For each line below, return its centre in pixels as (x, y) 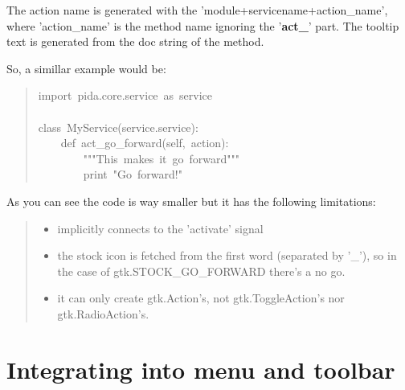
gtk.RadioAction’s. (103, 313)
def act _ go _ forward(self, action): (145, 143)
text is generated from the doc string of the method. (135, 41)
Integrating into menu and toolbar (201, 369)
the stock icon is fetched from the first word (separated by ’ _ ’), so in (227, 255)
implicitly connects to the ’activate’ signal (160, 228)
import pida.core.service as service (125, 95)
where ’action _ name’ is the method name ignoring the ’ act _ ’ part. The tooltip (203, 25)
